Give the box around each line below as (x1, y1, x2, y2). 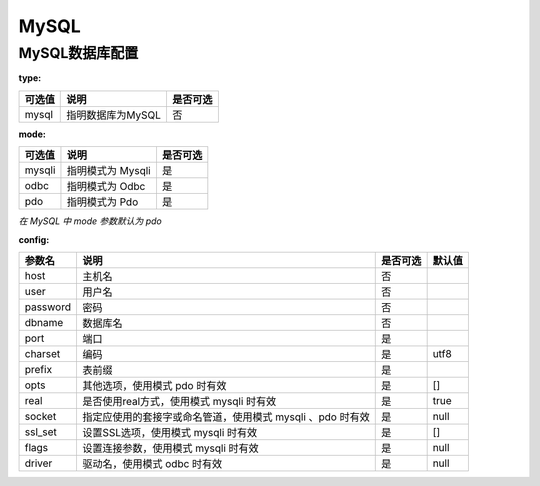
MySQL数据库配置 (18, 44, 139, 62)
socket (24, 409, 57, 423)
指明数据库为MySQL (66, 108, 162, 122)
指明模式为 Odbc (66, 180, 146, 194)
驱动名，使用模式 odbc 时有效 (81, 456, 223, 470)
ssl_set (24, 425, 57, 439)
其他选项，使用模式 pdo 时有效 (81, 378, 227, 392)
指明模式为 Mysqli (66, 164, 151, 178)
